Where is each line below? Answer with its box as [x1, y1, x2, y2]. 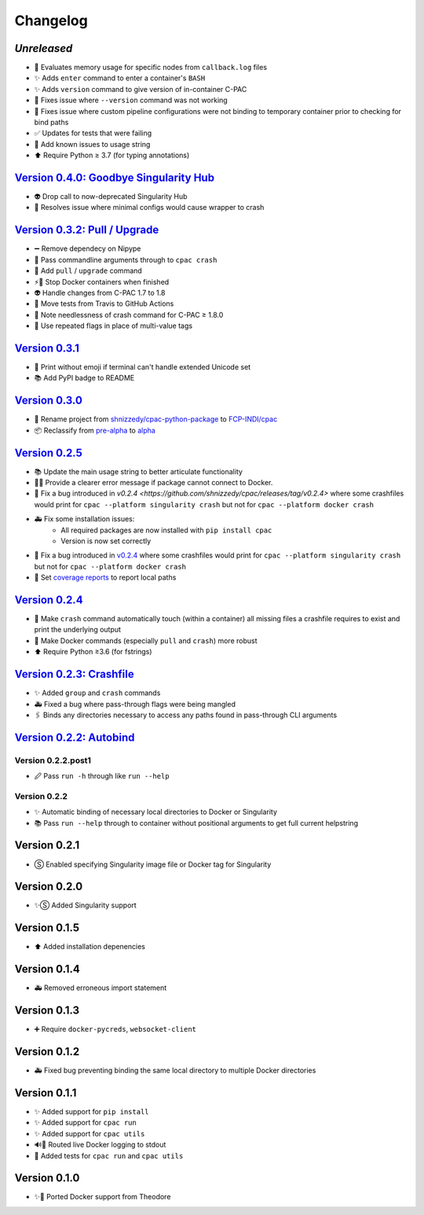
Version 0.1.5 [14, 921, 80, 935]
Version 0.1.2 [14, 1044, 80, 1058]
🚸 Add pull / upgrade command [34, 266, 143, 275]
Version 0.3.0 [14, 394, 82, 407]
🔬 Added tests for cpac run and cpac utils [34, 1151, 184, 1160]
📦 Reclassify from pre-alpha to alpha [34, 425, 156, 435]
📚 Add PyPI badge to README [34, 374, 135, 383]
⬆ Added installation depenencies [34, 942, 145, 952]
